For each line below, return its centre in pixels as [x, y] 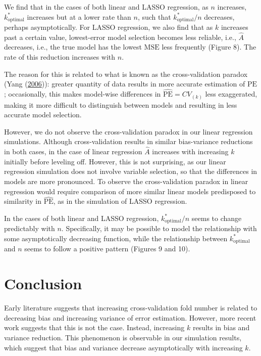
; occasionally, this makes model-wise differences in [83, 94]
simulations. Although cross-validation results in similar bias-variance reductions [128, 141]
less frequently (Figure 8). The [209, 47]
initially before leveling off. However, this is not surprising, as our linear [115, 161]
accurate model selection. [43, 115]
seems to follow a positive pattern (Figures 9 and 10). [107, 249]
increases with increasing [190, 151]
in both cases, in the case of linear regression [73, 151]
